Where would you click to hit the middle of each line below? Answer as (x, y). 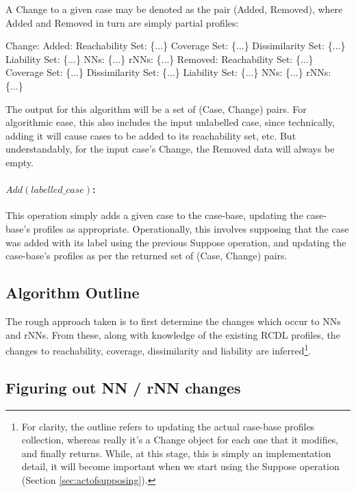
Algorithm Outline (73, 293)
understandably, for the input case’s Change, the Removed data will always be (170, 149)
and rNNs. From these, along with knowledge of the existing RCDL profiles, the (173, 334)
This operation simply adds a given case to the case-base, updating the (154, 215)
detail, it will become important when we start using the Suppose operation (180, 466)
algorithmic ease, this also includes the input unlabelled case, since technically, (170, 122)
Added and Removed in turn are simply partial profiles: (122, 22)
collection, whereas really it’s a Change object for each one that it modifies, (180, 440)
